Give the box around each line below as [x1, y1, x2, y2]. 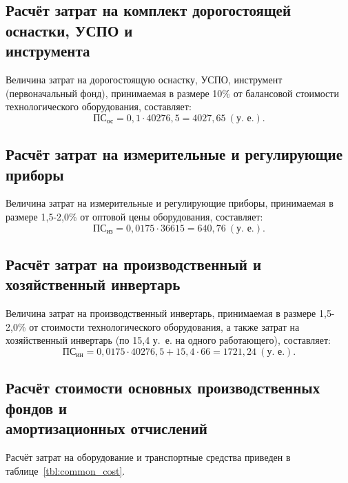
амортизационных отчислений [6, 418, 207, 439]
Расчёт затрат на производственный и [6, 253, 262, 274]
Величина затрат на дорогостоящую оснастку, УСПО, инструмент [6, 72, 283, 86]
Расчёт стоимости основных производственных [6, 377, 320, 398]
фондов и [6, 397, 68, 418]
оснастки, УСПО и [6, 19, 133, 41]
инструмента [6, 40, 90, 61]
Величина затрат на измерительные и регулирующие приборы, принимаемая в [6, 196, 334, 210]
